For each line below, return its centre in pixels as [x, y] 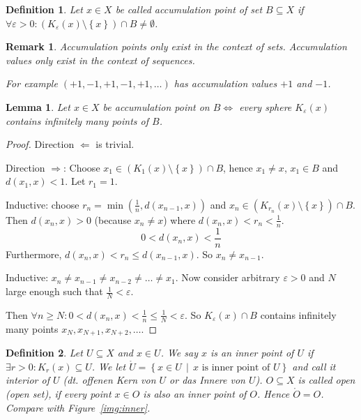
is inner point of [236, 367]
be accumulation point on [156, 106]
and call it [314, 366]
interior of [28, 380]
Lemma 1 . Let [38, 106]
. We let [109, 366]
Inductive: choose [43, 204]
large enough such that [54, 291]
